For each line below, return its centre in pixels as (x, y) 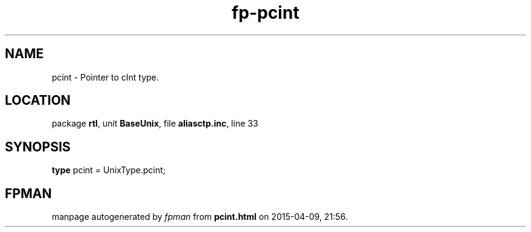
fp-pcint (265, 13)
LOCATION (38, 101)
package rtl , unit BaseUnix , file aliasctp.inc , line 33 (155, 124)
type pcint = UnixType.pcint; (109, 170)
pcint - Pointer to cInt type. (105, 77)
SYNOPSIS (38, 147)
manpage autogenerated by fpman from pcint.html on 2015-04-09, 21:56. (200, 217)
